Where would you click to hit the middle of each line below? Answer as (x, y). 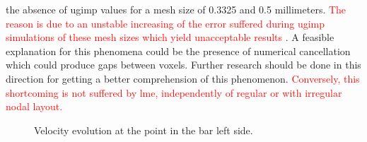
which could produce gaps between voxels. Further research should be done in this (183, 65)
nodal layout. (34, 106)
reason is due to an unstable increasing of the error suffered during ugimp (165, 23)
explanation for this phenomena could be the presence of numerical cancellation (178, 51)
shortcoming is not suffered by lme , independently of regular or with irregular (174, 92)
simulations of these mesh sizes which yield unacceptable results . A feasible (170, 37)
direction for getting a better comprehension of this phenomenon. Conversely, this (183, 78)
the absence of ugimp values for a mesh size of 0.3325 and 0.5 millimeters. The (176, 9)
